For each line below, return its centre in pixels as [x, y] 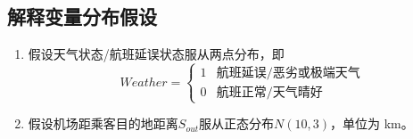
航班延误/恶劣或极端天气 [288, 74]
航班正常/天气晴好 [269, 93]
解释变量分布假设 [82, 16]
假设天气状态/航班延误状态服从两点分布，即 [156, 54]
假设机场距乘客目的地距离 [103, 123]
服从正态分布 [237, 123]
